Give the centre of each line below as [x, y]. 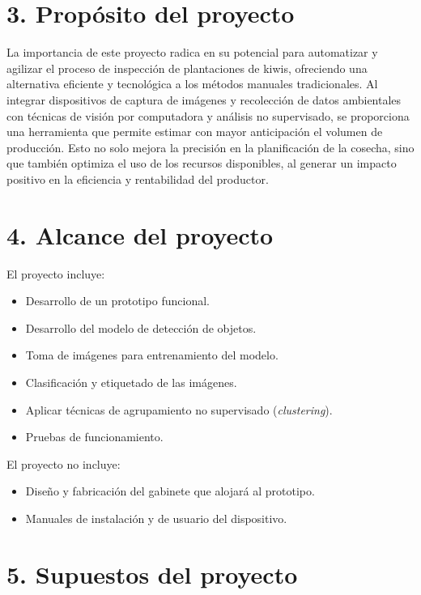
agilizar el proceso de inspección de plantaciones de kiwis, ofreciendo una [187, 68]
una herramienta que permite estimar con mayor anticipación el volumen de [195, 132]
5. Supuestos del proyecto [152, 574]
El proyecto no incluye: [64, 463]
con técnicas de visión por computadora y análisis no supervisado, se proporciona [208, 115]
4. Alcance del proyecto [140, 234]
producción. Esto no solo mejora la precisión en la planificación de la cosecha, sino [210, 147]
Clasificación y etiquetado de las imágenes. [131, 382]
